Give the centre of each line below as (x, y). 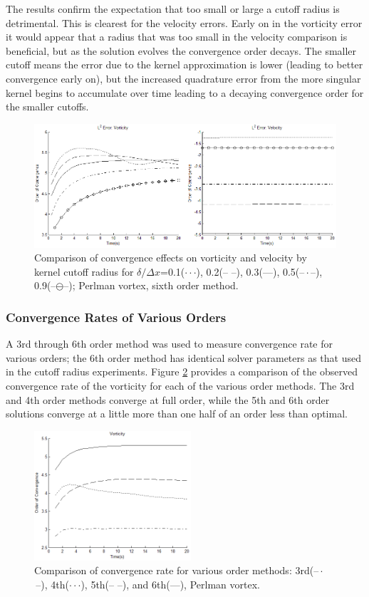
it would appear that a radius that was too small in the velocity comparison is (177, 37)
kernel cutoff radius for (84, 271)
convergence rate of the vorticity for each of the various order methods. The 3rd (180, 386)
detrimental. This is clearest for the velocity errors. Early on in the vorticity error (184, 22)
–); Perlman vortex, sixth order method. (151, 285)
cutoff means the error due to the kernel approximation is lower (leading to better (184, 64)
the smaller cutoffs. (47, 107)
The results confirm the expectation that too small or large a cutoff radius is (173, 9)
